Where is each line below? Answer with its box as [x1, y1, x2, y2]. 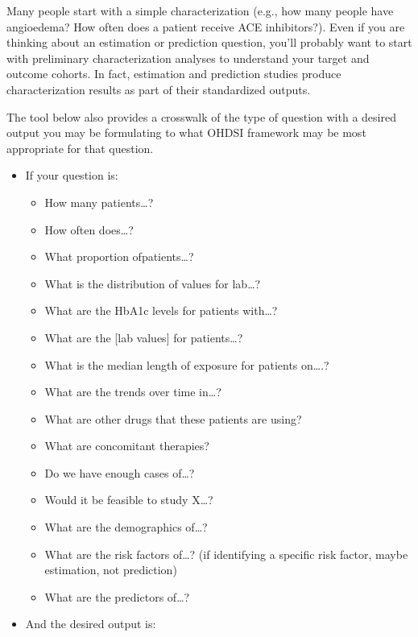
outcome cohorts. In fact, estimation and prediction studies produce [6, 65, 341, 82]
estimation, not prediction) [44, 561, 177, 578]
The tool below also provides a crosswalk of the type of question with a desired [6, 108, 396, 125]
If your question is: [25, 167, 118, 184]
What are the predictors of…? [44, 588, 190, 605]
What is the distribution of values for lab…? [44, 275, 261, 292]
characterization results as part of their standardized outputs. [6, 81, 311, 97]
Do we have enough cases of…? [44, 464, 195, 481]
